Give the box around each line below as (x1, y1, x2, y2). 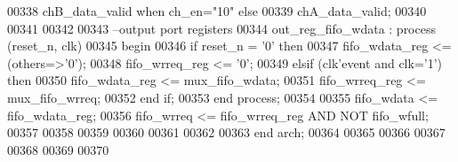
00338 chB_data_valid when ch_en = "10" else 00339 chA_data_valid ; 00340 (7, 2, 427, 19)
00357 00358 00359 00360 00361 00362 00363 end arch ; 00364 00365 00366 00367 (7, 123, 446, 142)
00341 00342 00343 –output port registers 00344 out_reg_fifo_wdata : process (7, 19, 436, 37)
